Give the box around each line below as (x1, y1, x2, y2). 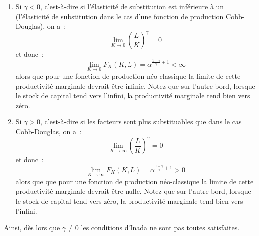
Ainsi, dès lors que (4, 222, 60, 233)
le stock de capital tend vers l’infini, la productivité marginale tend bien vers (15, 90, 250, 101)
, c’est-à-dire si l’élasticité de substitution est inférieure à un (40, 1, 224, 11)
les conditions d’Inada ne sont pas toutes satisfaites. (81, 222, 240, 233)
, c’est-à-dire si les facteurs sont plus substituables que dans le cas (40, 117, 242, 127)
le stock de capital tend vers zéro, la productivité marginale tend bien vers (15, 195, 243, 206)
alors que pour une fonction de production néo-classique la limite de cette (15, 70, 241, 81)
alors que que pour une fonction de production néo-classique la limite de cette (15, 176, 254, 186)
